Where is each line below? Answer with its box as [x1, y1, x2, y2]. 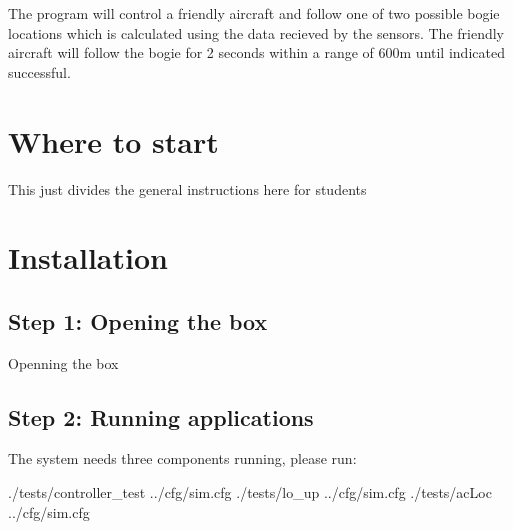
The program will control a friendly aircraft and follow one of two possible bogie [8, 3, 500, 23]
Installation [8, 237, 168, 278]
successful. [8, 61, 71, 82]
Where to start [8, 120, 219, 161]
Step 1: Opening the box [8, 305, 268, 336]
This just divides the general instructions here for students [8, 178, 367, 199]
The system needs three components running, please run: [8, 448, 357, 469]
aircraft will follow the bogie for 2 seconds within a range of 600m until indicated [8, 42, 505, 63]
